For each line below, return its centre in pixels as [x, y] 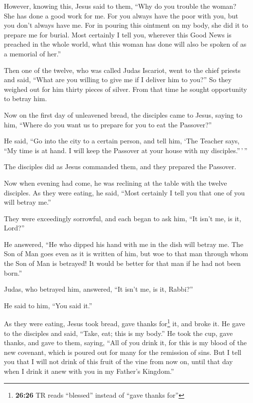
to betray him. [26, 98]
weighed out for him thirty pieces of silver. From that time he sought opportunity [126, 89]
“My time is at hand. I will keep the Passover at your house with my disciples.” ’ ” [126, 150]
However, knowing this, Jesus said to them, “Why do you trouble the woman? [120, 6]
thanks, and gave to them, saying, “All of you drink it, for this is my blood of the [125, 342]
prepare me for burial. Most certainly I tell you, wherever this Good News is [118, 34]
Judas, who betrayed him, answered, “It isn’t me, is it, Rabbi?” [99, 289]
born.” [13, 272]
